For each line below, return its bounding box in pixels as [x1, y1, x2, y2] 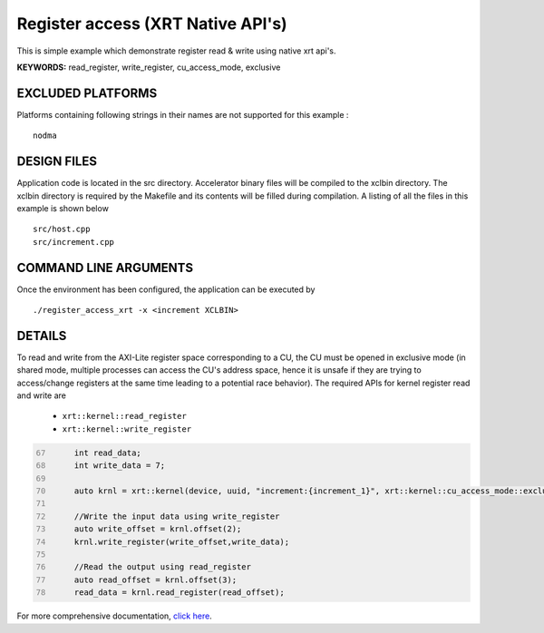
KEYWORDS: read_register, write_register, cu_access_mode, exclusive [16, 62, 281, 73]
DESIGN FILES [16, 154, 97, 170]
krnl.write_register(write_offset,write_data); [73, 536, 290, 547]
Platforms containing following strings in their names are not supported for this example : [16, 109, 349, 120]
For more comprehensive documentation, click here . [16, 610, 212, 621]
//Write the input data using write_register [73, 511, 280, 521]
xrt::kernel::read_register [62, 411, 188, 422]
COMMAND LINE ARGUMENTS [16, 259, 194, 276]
